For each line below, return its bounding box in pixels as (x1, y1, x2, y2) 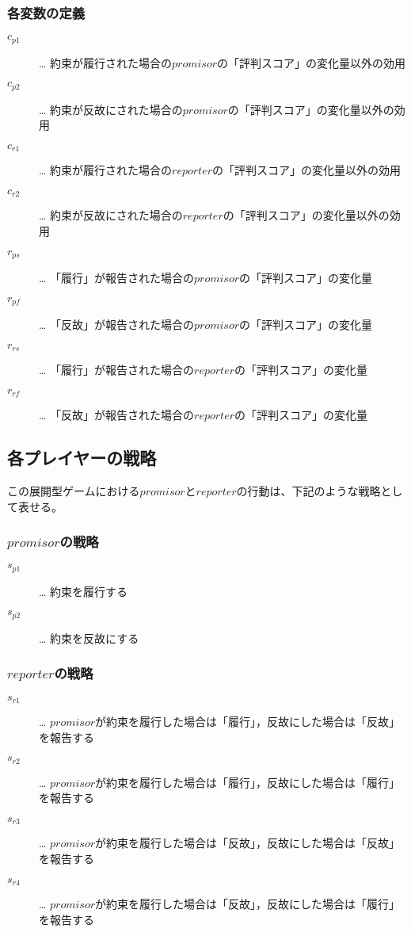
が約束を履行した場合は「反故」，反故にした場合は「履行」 (95, 896, 401, 912)
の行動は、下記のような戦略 (236, 482, 381, 498)
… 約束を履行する (39, 582, 128, 599)
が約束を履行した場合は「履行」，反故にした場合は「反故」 (95, 713, 401, 730)
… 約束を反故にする (39, 629, 139, 646)
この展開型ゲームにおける (7, 482, 140, 498)
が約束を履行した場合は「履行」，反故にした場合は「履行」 (95, 773, 401, 790)
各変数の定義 (7, 2, 86, 22)
